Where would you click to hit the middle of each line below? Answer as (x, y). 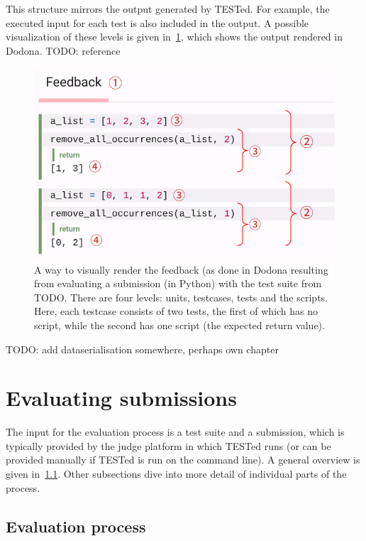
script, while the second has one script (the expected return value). (179, 325)
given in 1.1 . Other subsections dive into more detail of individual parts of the (176, 474)
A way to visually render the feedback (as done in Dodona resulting (181, 269)
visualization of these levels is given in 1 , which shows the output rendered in (174, 37)
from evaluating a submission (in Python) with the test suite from (178, 283)
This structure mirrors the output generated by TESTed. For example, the (168, 9)
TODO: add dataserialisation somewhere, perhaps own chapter (142, 349)
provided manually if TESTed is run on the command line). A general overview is (183, 460)
